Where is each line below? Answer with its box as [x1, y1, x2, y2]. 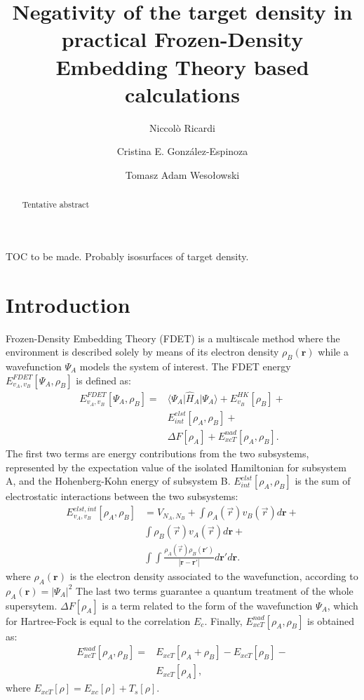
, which [327, 598, 358, 612]
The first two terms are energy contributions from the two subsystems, [6, 445, 309, 460]
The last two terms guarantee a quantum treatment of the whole [76, 583, 353, 598]
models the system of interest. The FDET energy [79, 359, 291, 374]
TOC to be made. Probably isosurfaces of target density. [6, 248, 249, 263]
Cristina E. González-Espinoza [116, 144, 248, 159]
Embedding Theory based [55, 52, 309, 81]
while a [318, 344, 349, 359]
